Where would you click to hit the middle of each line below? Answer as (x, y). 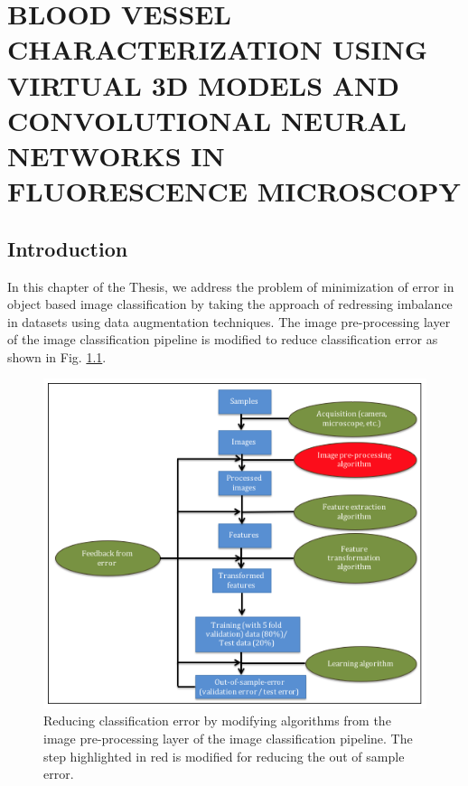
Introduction (68, 248)
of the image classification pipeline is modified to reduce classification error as (223, 339)
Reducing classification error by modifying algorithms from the (217, 720)
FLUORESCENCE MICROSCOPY (234, 191)
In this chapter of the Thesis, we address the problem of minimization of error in (231, 286)
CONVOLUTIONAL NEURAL (207, 120)
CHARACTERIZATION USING (218, 49)
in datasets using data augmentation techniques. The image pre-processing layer (229, 321)
